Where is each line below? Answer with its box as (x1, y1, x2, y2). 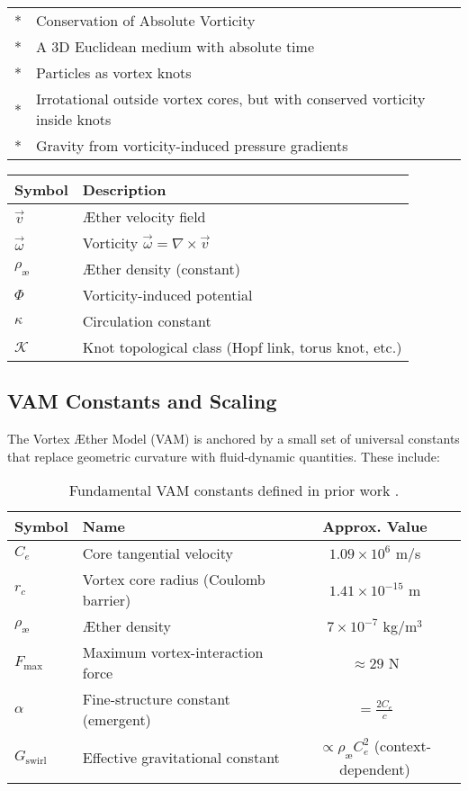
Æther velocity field (82, 206, 206, 227)
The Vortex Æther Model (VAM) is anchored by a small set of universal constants (7, 429, 460, 448)
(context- (373, 735, 431, 757)
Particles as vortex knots (36, 62, 192, 83)
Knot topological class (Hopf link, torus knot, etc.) (82, 337, 402, 357)
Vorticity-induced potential (82, 284, 253, 305)
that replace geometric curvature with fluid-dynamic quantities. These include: (7, 446, 440, 465)
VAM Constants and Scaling (7, 387, 277, 415)
